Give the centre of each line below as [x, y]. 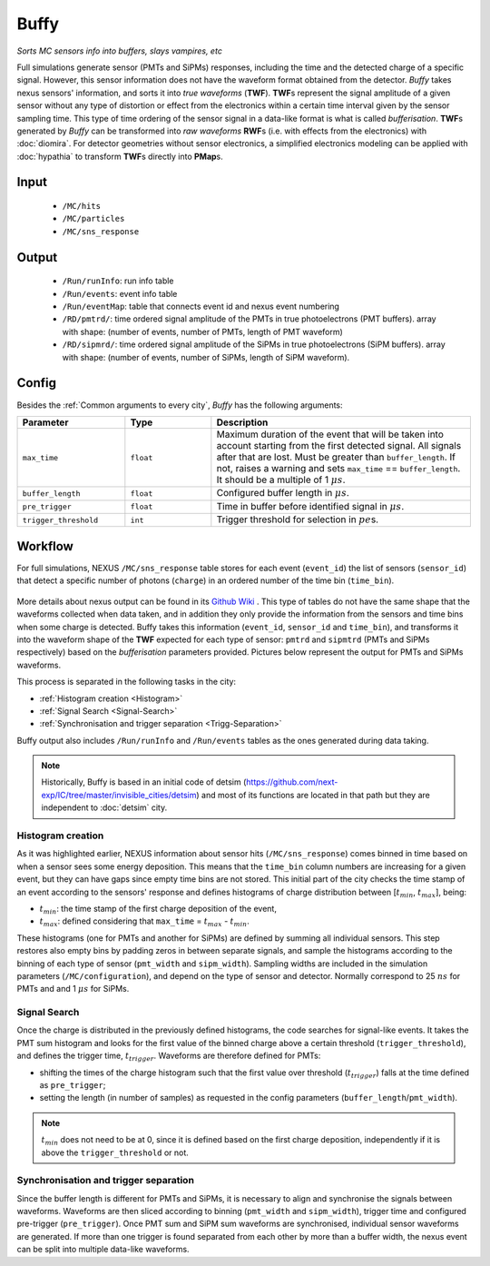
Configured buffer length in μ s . [283, 493]
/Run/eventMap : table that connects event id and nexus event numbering [201, 307]
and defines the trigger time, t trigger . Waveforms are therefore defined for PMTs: [169, 1056]
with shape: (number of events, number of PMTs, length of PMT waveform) [203, 331]
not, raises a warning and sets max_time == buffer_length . [338, 468]
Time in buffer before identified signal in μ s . [310, 506]
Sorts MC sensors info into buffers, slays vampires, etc [119, 51]
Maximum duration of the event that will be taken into [330, 434]
